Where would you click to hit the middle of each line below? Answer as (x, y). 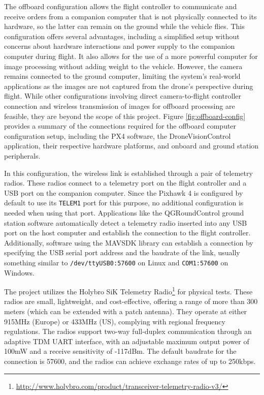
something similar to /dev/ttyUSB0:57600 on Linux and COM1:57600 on (116, 262)
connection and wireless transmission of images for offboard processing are (120, 105)
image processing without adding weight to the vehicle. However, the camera (123, 66)
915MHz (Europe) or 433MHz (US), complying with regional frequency (115, 321)
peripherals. (22, 155)
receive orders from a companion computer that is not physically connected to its (130, 16)
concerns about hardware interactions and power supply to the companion (120, 46)
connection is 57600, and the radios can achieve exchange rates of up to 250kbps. (130, 361)
